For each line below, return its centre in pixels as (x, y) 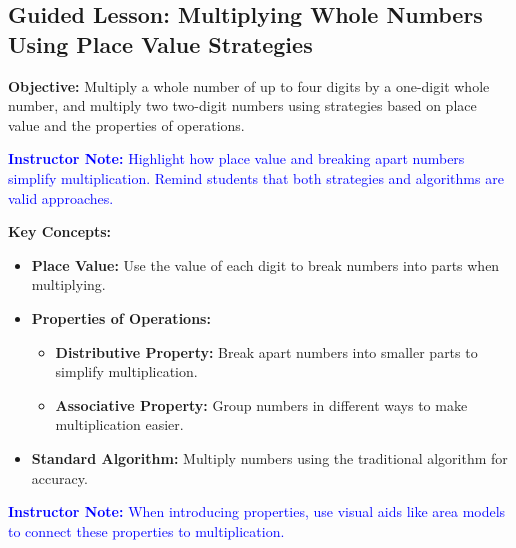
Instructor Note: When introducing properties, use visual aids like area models (257, 511)
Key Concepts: (60, 231)
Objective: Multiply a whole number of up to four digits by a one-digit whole (249, 85)
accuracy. (59, 477)
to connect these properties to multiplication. (146, 530)
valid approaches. (61, 197)
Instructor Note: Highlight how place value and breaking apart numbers (236, 158)
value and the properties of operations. (126, 124)
